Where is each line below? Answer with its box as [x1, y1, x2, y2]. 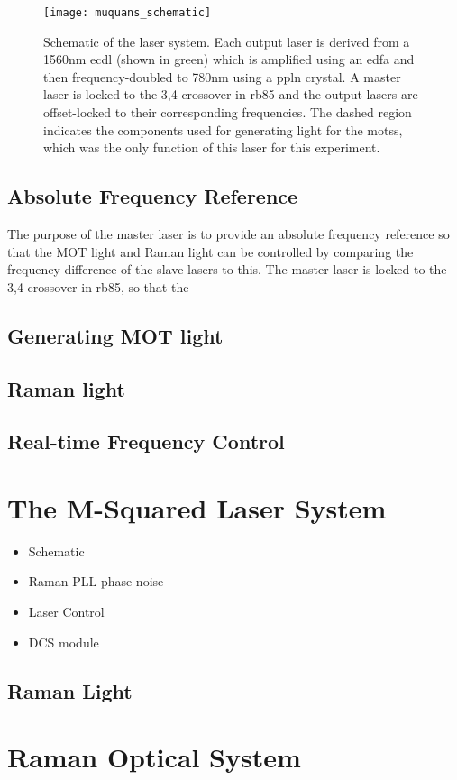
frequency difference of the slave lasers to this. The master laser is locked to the [7, 260, 447, 279]
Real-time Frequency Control [7, 427, 285, 455]
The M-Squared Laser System [7, 489, 387, 526]
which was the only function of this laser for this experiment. [43, 138, 380, 157]
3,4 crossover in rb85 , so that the [7, 277, 189, 296]
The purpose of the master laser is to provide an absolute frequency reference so [7, 225, 450, 243]
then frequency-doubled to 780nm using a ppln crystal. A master [43, 67, 401, 86]
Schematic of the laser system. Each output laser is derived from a [43, 32, 410, 50]
